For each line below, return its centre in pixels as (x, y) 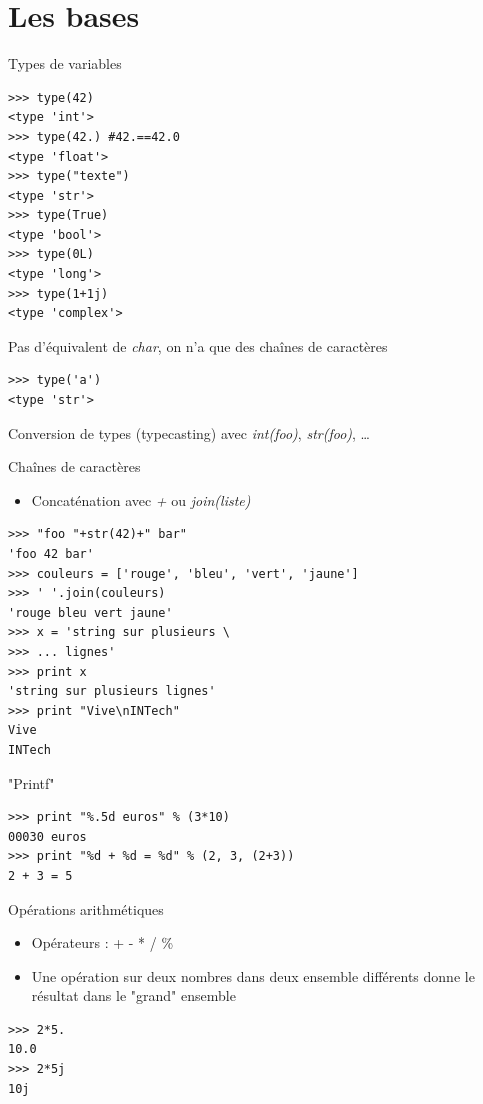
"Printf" (31, 782)
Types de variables (65, 63)
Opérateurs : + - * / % (102, 942)
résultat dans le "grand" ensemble (133, 995)
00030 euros (47, 836)
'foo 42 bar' (51, 554)
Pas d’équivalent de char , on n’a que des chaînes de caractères (198, 345)
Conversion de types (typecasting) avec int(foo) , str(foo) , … (189, 432)
